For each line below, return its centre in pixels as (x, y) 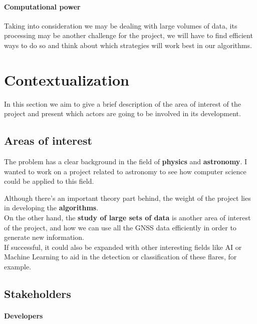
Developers (24, 315)
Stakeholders (38, 294)
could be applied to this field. (49, 181)
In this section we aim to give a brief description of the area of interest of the (122, 103)
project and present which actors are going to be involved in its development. (122, 113)
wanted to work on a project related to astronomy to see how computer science (125, 171)
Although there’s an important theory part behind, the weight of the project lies (127, 198)
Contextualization (67, 79)
